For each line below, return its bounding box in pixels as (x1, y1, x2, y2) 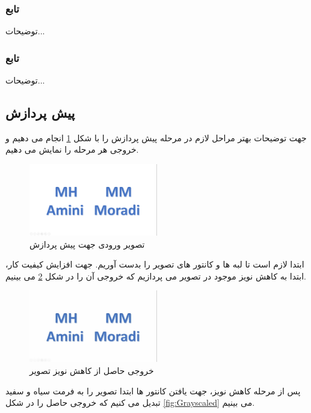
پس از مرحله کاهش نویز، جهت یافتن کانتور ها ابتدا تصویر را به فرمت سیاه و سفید (5, 384, 301, 397)
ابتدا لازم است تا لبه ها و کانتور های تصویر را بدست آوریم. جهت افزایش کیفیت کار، (5, 258, 304, 271)
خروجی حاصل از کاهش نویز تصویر (29, 364, 154, 377)
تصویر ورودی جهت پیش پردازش (29, 237, 145, 250)
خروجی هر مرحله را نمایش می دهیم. (5, 143, 139, 156)
